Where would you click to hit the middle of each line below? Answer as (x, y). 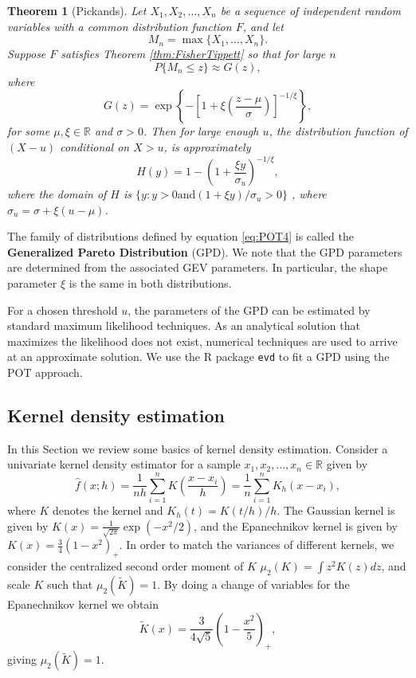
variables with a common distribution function (120, 26)
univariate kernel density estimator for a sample (124, 464)
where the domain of (57, 194)
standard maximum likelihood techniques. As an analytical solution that (184, 325)
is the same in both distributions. (150, 283)
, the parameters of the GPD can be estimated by (249, 310)
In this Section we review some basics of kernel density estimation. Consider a (198, 448)
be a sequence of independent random (311, 10)
